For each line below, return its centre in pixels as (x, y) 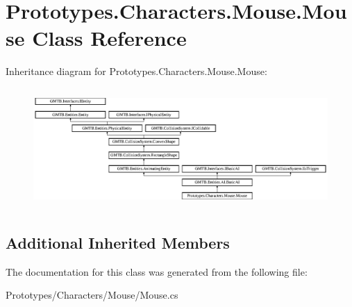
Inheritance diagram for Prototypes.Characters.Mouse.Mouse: (136, 71)
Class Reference (109, 38)
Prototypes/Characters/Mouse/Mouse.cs (92, 295)
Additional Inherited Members (118, 243)
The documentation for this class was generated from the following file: (157, 271)
